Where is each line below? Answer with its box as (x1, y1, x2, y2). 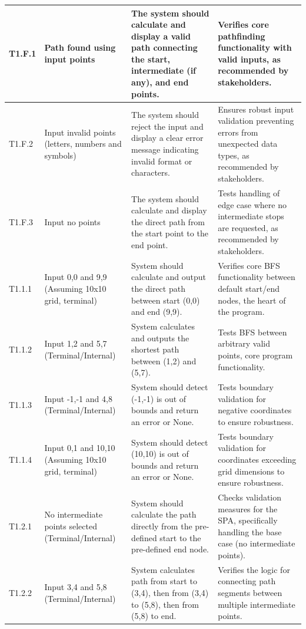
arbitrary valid (218, 337, 271, 350)
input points (44, 52, 95, 65)
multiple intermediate (218, 598, 295, 610)
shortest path (131, 343, 179, 355)
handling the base (218, 525, 282, 538)
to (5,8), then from (131, 598, 199, 610)
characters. (131, 166, 170, 179)
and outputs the (131, 331, 189, 344)
